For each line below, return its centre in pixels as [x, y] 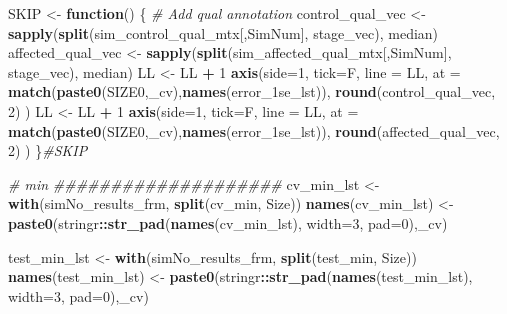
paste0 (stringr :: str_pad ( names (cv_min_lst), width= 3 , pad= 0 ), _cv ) [228, 222]
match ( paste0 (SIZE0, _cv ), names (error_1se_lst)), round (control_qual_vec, [252, 91]
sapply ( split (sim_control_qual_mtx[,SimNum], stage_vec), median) [223, 32]
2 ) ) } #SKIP [48, 150]
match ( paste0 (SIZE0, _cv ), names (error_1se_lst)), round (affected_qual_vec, [254, 130]
